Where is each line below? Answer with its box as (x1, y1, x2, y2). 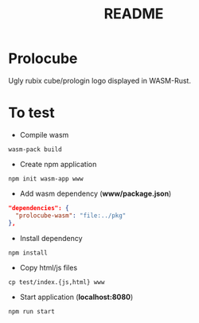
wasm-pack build (8, 145, 62, 154)
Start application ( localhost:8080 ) (19, 292, 134, 302)
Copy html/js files (19, 263, 78, 272)
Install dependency (19, 233, 83, 243)
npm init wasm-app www (8, 174, 84, 183)
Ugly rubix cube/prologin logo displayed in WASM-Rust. (8, 76, 191, 85)
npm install (8, 248, 48, 257)
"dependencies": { (8, 204, 69, 212)
